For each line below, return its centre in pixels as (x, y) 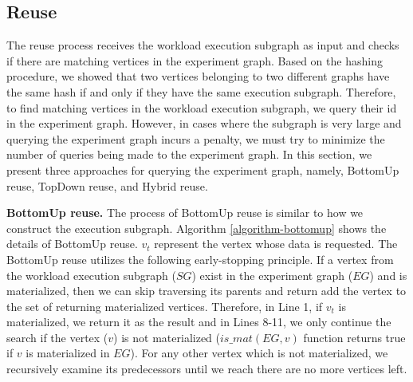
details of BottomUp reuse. (72, 244)
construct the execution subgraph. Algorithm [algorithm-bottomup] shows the (197, 228)
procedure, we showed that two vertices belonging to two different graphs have (198, 76)
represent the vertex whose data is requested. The (276, 244)
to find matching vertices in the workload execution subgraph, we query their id (202, 107)
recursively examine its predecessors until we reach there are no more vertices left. (207, 369)
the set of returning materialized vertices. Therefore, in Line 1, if (165, 306)
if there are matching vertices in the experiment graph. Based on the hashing (195, 60)
